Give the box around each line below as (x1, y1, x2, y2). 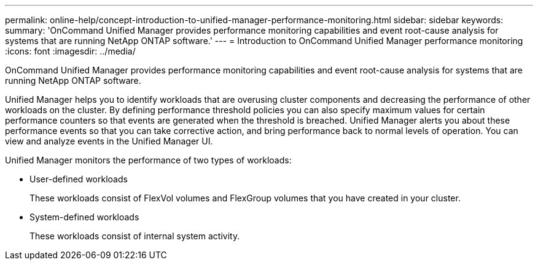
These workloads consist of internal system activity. (29, 231, 240, 241)
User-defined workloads (29, 174, 128, 184)
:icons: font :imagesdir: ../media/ (5, 46, 136, 56)
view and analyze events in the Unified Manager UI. (5, 136, 213, 146)
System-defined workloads (29, 212, 139, 222)
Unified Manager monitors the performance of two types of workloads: (5, 155, 292, 165)
